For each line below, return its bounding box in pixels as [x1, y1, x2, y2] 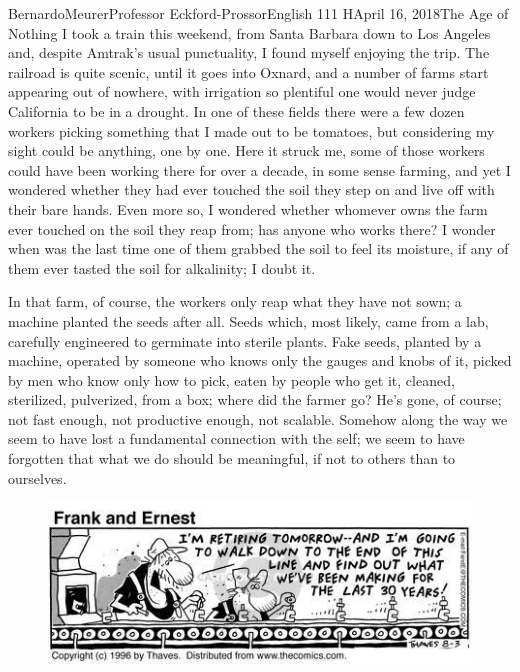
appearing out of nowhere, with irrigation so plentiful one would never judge [8, 81, 476, 102]
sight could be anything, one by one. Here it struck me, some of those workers [8, 140, 485, 161]
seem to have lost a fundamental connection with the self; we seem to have [8, 428, 465, 449]
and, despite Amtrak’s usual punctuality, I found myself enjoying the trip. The [8, 42, 490, 63]
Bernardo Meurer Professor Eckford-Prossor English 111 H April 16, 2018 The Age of [8, 3, 509, 23]
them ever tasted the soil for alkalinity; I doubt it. [8, 257, 316, 278]
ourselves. [8, 467, 67, 488]
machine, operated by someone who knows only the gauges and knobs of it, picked [8, 350, 512, 371]
